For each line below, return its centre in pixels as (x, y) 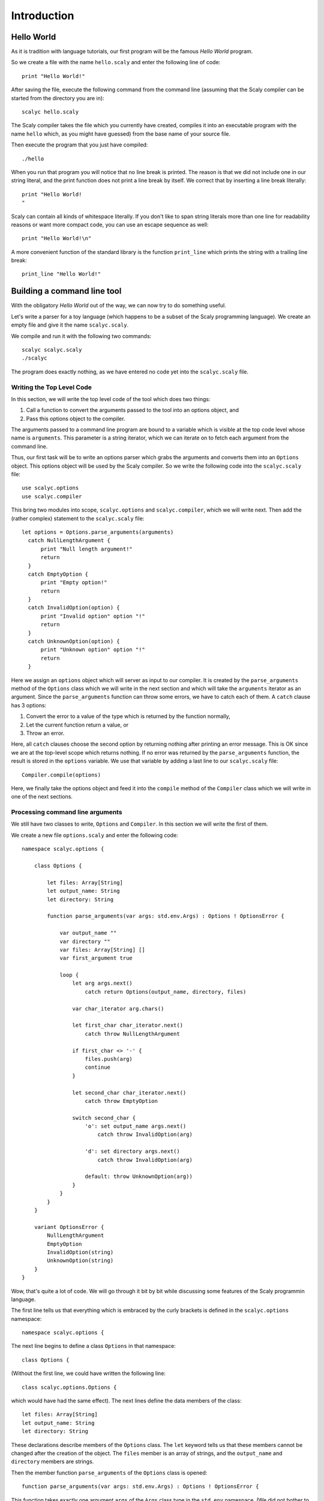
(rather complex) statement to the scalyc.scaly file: (78, 518)
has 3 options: (29, 705)
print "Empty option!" (74, 583)
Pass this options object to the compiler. (76, 418)
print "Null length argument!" (87, 549)
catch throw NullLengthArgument (132, 1034)
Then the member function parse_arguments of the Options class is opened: (109, 1472)
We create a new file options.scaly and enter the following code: (94, 835)
